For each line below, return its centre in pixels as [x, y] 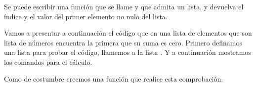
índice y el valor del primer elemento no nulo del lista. [86, 16]
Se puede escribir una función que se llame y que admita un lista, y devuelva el [124, 6]
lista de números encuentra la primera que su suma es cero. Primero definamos [123, 42]
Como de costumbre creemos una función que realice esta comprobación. [114, 78]
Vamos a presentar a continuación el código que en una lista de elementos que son [128, 33]
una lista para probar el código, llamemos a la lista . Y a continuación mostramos [128, 52]
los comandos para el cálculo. [48, 62]
